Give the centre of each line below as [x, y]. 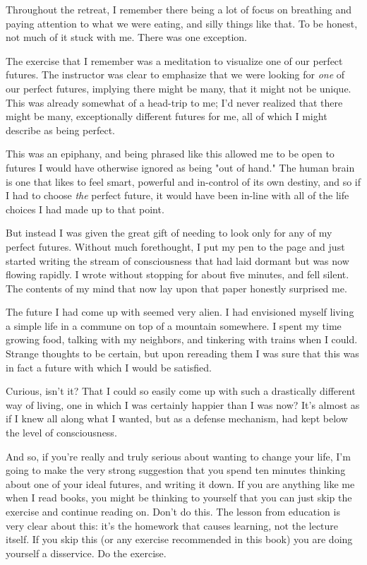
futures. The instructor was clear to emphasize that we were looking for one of [175, 75]
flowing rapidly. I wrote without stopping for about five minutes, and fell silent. [178, 274]
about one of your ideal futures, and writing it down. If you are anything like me [180, 483]
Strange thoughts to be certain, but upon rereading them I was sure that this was [182, 353]
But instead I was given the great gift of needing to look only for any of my [169, 233]
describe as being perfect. [61, 130]
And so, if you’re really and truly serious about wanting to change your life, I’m [178, 456]
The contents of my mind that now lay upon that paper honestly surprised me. [176, 288]
